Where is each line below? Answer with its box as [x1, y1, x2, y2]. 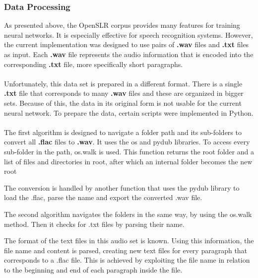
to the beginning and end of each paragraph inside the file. [4, 264, 183, 275]
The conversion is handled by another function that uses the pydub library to [4, 182, 240, 193]
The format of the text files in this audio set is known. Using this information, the [4, 235, 254, 246]
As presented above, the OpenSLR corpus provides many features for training [4, 20, 240, 30]
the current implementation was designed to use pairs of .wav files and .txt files [4, 39, 249, 50]
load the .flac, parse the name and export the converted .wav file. [4, 192, 202, 203]
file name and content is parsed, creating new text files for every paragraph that [4, 245, 248, 255]
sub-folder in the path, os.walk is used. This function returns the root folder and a [4, 146, 254, 156]
